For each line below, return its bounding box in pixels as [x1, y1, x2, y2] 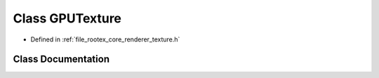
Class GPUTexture [13, 11, 122, 26]
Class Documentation [13, 53, 110, 65]
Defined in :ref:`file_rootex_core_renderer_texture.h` [30, 35, 180, 44]
